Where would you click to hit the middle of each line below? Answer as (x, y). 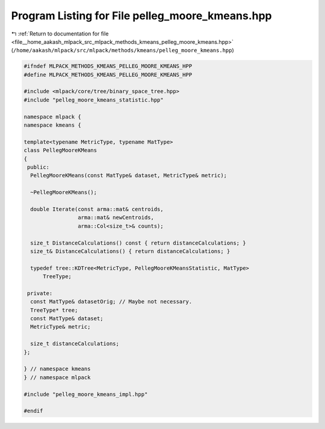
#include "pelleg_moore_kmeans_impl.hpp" (86, 394)
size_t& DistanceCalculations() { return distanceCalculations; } (130, 251)
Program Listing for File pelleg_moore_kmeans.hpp (141, 16)
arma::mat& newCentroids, (116, 218)
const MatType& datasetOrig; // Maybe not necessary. (111, 302)
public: (39, 167)
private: (40, 293)
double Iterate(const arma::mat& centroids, (97, 209)
